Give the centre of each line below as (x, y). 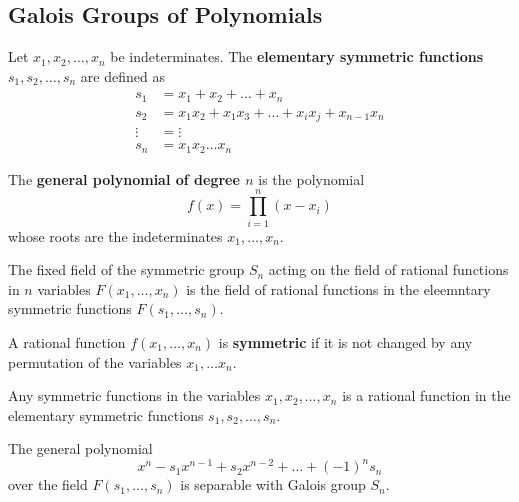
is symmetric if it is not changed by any (345, 341)
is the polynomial (311, 178)
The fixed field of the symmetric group (126, 269)
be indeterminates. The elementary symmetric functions (297, 56)
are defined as (122, 75)
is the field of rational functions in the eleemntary (338, 288)
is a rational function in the (426, 395)
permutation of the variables (95, 361)
